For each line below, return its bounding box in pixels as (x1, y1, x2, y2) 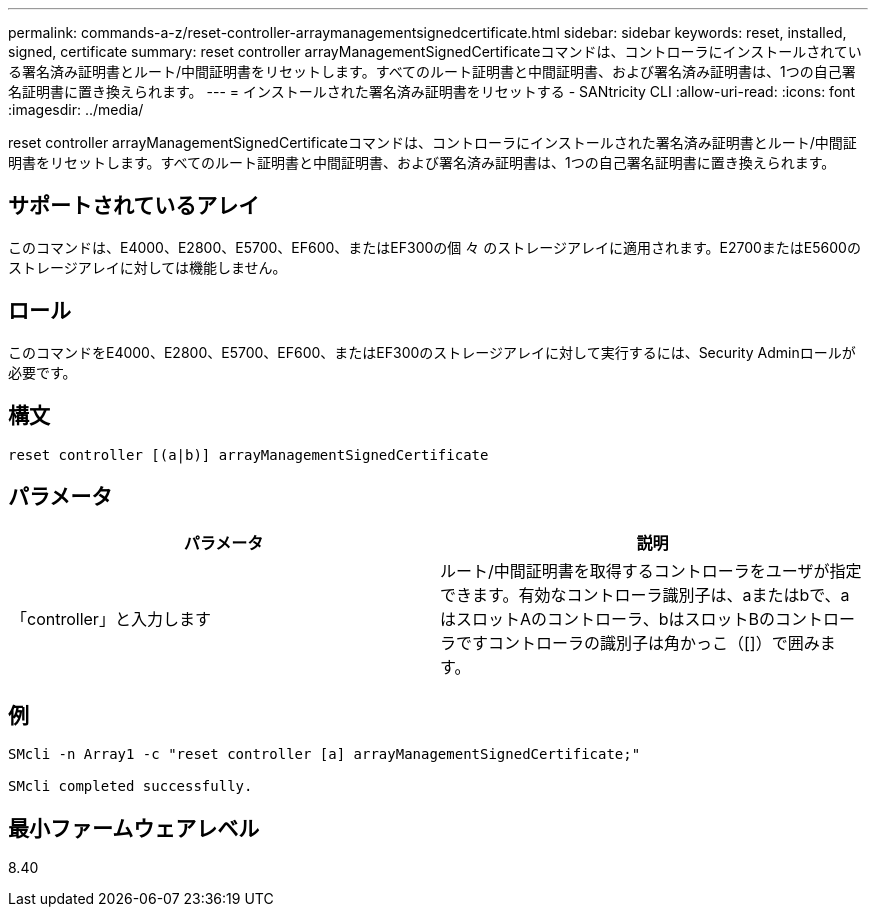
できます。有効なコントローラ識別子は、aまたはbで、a (440, 585, 850, 606)
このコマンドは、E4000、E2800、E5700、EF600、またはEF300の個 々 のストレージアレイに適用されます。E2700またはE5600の (8, 238, 861, 256)
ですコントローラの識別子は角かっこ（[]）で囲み (456, 633, 820, 654)
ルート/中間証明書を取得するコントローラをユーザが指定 (440, 561, 862, 582)
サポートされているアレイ (8, 193, 260, 219)
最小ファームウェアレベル (8, 815, 260, 841)
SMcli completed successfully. (8, 778, 253, 795)
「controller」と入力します (11, 609, 211, 630)
